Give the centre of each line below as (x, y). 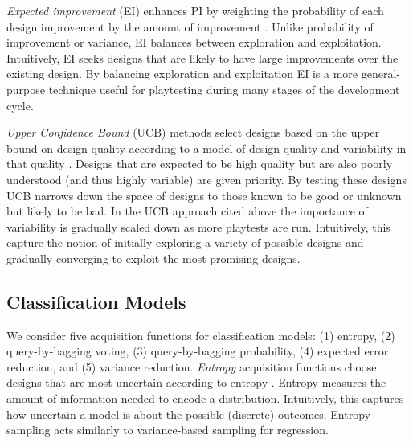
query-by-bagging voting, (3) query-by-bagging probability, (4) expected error (198, 351)
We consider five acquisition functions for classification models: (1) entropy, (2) (201, 335)
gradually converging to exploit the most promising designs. (153, 258)
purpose (26, 89)
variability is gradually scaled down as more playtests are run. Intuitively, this (198, 226)
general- (380, 74)
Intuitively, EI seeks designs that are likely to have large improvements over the (202, 57)
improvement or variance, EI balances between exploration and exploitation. (194, 42)
